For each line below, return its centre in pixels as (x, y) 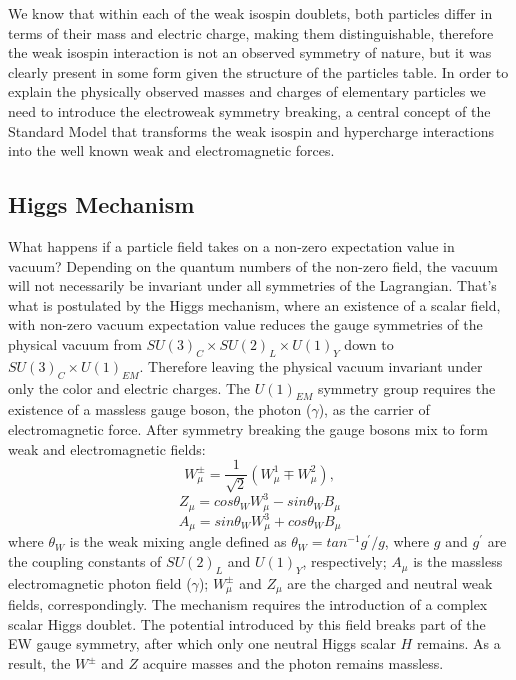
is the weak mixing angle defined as (178, 541)
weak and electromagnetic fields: (107, 448)
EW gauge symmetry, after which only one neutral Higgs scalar (202, 643)
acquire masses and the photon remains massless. (293, 663)
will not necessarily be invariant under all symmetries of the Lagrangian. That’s (252, 285)
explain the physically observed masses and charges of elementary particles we (247, 91)
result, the (39, 663)
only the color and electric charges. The (129, 387)
